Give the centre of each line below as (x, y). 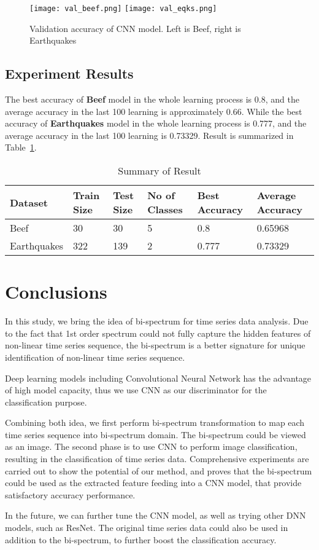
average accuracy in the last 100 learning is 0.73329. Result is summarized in (149, 135)
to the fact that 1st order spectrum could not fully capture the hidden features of (158, 333)
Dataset (29, 202)
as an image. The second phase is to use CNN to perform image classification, (151, 446)
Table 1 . (21, 147)
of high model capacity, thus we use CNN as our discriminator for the (136, 390)
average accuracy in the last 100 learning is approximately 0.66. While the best (154, 111)
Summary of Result (159, 171)
